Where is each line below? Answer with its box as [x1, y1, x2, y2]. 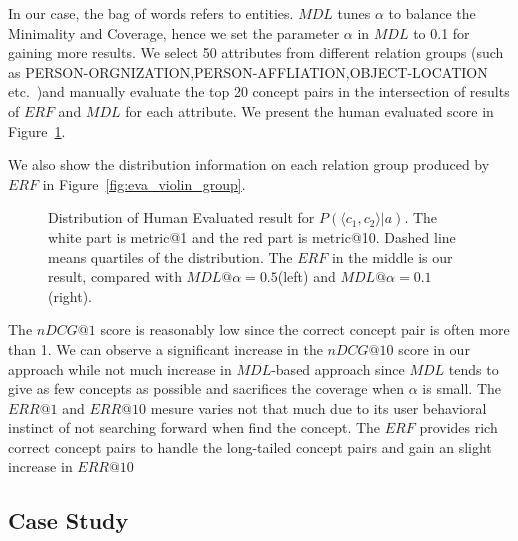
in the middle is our [331, 246, 453, 267]
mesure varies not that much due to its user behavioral [150, 397, 487, 418]
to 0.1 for [413, 22, 470, 43]
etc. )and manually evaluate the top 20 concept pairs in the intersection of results [8, 81, 510, 102]
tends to [448, 358, 499, 379]
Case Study [8, 505, 129, 536]
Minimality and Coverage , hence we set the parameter [8, 22, 340, 43]
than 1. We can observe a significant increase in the [8, 338, 323, 359]
